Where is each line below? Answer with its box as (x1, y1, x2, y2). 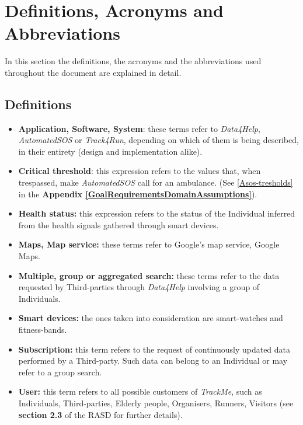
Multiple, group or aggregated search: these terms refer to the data (18, 269, 280, 281)
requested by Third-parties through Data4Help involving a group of (18, 281, 260, 293)
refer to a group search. (18, 365, 102, 378)
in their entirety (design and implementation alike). (18, 145, 203, 157)
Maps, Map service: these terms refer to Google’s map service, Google (18, 238, 280, 250)
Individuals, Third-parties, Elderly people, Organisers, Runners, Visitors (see (18, 396, 294, 409)
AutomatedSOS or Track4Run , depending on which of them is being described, (18, 134, 299, 146)
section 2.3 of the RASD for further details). (18, 408, 183, 420)
